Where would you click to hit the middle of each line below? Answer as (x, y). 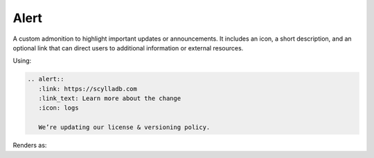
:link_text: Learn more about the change (110, 99)
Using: (22, 61)
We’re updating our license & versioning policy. (124, 127)
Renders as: (30, 146)
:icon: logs (59, 108)
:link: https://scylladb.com (88, 89)
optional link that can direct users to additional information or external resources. (128, 48)
